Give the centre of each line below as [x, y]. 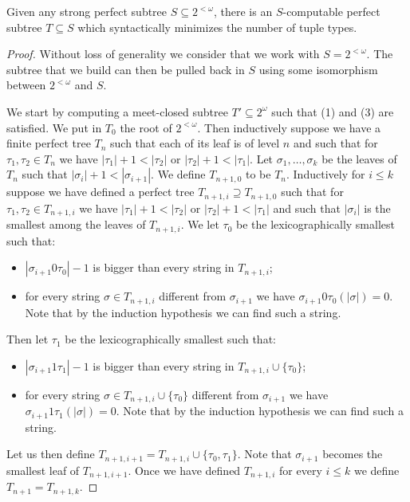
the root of [146, 127]
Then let [28, 339]
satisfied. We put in [54, 127]
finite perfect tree [49, 143]
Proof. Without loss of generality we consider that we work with [163, 54]
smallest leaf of [43, 470]
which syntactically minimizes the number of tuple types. [217, 27]
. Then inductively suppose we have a [289, 127]
